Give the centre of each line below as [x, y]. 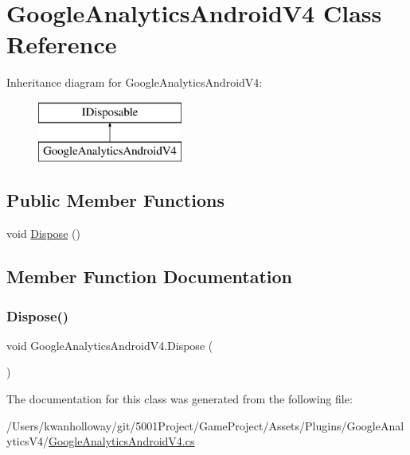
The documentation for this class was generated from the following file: [180, 399]
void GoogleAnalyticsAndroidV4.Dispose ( [110, 345]
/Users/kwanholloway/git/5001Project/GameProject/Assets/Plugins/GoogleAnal [205, 425]
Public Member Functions [115, 200]
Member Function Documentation [150, 276]
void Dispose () [43, 233]
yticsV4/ [27, 441]
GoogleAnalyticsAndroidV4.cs [121, 441]
